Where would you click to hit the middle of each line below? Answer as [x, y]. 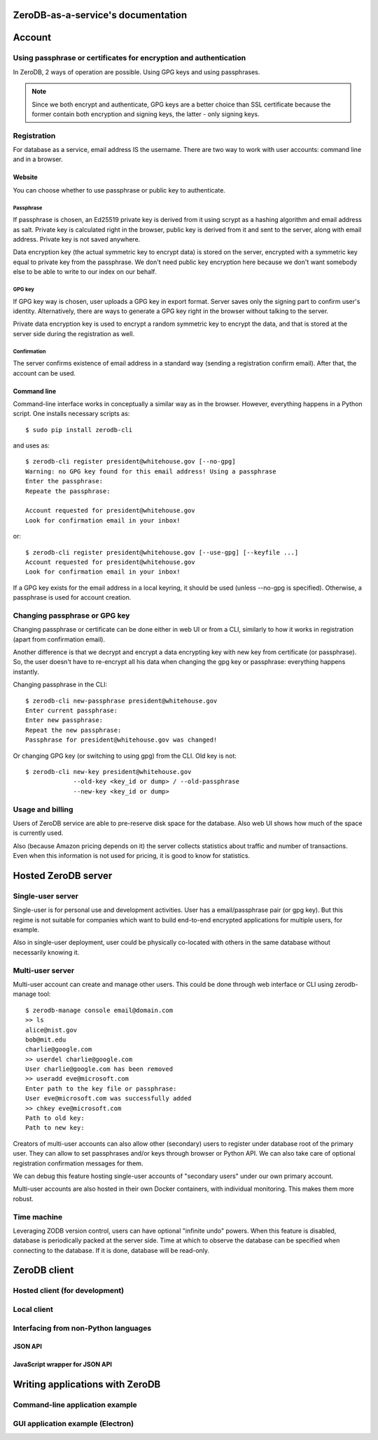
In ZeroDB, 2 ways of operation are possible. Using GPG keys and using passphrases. [136, 72]
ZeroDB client [43, 1270]
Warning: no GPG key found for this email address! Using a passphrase [151, 471]
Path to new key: [55, 1128]
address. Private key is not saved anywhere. [77, 240]
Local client [33, 1310]
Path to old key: [55, 1118]
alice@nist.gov [51, 1030]
